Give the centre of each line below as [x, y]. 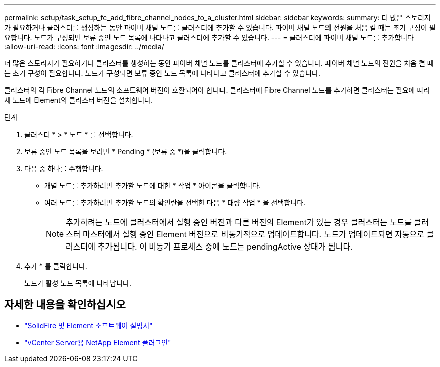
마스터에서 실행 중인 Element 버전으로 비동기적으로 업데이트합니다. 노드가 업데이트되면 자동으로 [254, 234]
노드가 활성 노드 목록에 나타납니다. [78, 283]
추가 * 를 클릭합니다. [56, 266]
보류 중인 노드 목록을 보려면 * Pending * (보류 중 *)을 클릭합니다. [126, 151]
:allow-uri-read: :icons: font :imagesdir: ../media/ [84, 46]
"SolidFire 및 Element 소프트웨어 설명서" [88, 325]
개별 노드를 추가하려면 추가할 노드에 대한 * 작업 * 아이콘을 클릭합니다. [152, 186]
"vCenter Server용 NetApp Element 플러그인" [98, 342]
